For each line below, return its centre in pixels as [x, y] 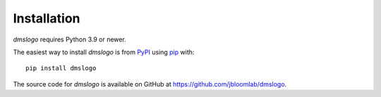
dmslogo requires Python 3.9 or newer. [69, 39]
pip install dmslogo [61, 68]
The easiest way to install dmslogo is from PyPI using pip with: [104, 52]
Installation [47, 18]
